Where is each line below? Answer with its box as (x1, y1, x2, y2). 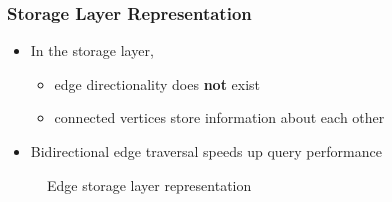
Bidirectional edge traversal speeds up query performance (30, 141, 382, 161)
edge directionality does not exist (54, 73, 261, 94)
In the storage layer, (30, 40, 154, 61)
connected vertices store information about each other (54, 107, 385, 128)
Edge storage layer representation (47, 174, 252, 195)
